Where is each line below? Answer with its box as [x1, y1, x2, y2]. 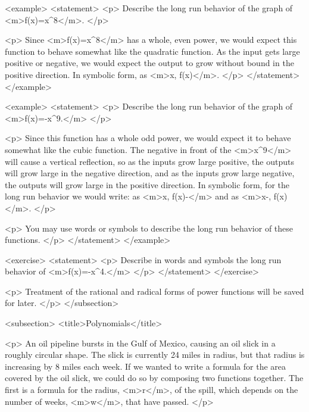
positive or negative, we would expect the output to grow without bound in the [5, 57, 294, 69]
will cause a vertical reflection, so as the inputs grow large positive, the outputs [5, 155, 294, 167]
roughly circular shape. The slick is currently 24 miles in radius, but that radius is [5, 348, 305, 361]
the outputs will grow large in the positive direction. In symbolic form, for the [5, 178, 290, 191]
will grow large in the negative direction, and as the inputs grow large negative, [5, 167, 295, 179]
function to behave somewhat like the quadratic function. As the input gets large [5, 45, 300, 57]
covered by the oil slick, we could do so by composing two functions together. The [5, 372, 304, 384]
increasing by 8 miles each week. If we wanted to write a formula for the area [5, 360, 286, 372]
